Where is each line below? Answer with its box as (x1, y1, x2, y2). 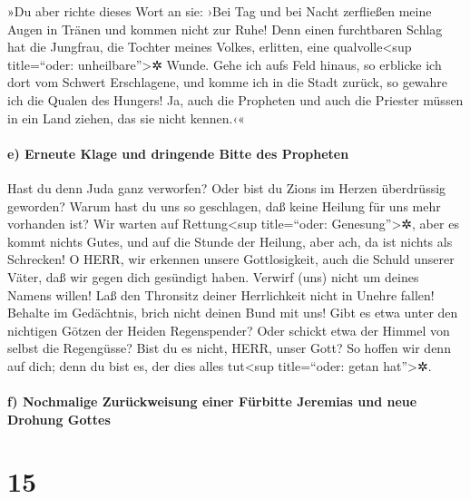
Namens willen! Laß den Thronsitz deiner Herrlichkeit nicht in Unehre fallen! (7, 285, 435, 304)
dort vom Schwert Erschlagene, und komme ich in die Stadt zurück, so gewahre (7, 73, 448, 92)
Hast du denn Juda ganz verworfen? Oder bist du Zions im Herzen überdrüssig (7, 178, 446, 197)
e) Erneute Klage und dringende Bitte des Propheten (7, 143, 349, 162)
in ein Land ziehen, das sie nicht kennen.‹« (7, 108, 245, 127)
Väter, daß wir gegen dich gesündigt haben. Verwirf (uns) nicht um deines (7, 267, 419, 286)
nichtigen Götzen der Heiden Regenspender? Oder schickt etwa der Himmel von (7, 320, 450, 339)
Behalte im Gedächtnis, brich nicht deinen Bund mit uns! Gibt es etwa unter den (7, 303, 458, 322)
